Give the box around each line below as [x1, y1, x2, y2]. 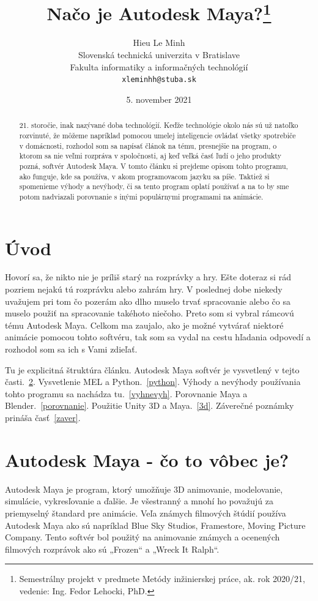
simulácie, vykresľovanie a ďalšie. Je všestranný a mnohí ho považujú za [5, 495, 273, 507]
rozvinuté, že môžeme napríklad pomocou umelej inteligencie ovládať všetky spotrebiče [19, 130, 296, 140]
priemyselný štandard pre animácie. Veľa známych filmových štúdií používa [5, 506, 286, 519]
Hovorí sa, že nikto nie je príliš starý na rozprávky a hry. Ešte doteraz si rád [5, 271, 291, 283]
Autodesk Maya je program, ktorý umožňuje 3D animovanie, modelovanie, [5, 482, 283, 495]
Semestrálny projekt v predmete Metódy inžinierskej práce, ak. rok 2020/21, [19, 572, 305, 585]
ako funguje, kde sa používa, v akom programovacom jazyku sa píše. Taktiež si [19, 171, 270, 181]
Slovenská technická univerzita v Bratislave [78, 48, 240, 61]
